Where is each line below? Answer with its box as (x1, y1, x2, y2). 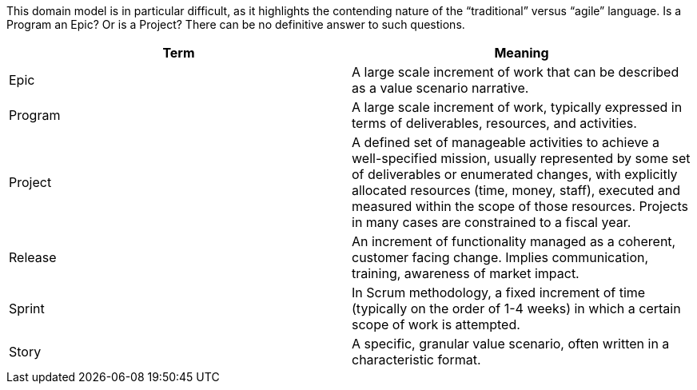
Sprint (9, 300, 45, 316)
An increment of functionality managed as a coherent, (352, 233, 676, 249)
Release (9, 249, 57, 265)
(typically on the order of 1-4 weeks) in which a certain (352, 300, 681, 316)
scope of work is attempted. (352, 316, 520, 332)
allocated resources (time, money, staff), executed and (352, 182, 681, 198)
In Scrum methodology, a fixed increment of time (352, 285, 646, 300)
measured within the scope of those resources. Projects (352, 198, 688, 214)
